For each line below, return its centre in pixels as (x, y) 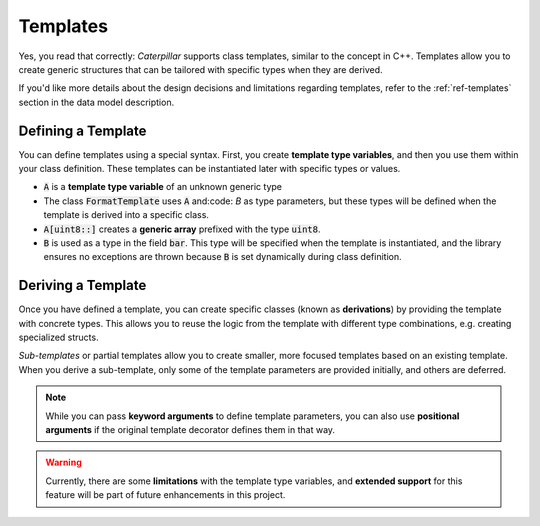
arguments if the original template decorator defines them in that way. (190, 429)
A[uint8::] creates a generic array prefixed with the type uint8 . (182, 229)
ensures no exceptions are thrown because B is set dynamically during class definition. (222, 257)
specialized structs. (58, 337)
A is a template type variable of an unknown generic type (162, 187)
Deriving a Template (82, 285)
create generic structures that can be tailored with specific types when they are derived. (201, 69)
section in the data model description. (96, 102)
